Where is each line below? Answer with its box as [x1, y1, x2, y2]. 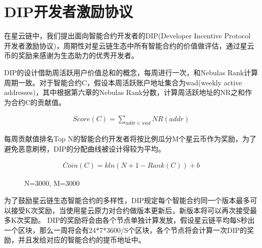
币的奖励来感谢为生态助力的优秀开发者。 [4, 50, 138, 61]
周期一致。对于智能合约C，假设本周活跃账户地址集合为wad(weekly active [4, 77, 242, 87]
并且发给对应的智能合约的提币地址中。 [18, 234, 145, 245]
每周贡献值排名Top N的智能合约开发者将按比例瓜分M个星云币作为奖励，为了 [4, 133, 256, 144]
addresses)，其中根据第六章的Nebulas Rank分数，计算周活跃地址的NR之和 [4, 87, 245, 97]
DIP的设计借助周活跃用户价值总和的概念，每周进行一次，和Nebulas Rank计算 [4, 67, 258, 77]
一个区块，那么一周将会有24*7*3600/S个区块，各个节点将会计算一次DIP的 [4, 224, 247, 235]
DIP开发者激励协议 [4, 1, 133, 22]
